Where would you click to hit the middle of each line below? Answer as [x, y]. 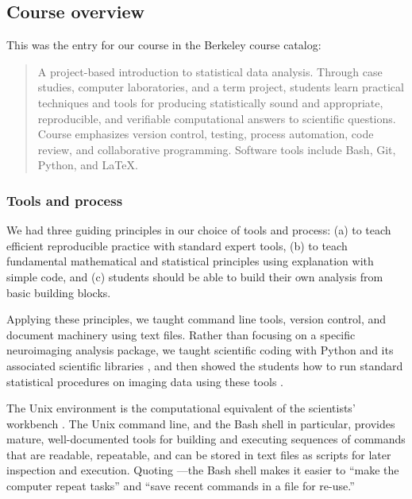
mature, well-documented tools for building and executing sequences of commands [206, 439]
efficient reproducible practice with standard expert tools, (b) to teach [177, 245]
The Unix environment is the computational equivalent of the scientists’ [181, 408]
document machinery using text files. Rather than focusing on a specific [181, 334]
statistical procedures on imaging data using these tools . [145, 381]
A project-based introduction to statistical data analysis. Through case [210, 71]
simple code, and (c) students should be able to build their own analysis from [195, 276]
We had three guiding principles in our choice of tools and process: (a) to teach [199, 230]
